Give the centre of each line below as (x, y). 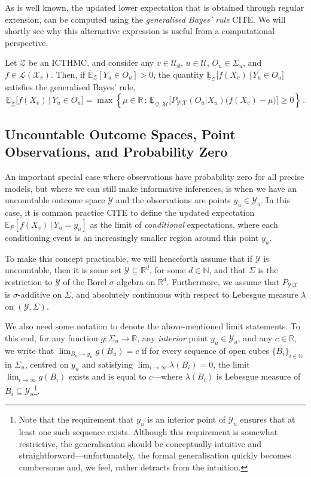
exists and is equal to (108, 376)
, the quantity (179, 74)
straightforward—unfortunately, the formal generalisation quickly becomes (155, 455)
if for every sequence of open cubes (205, 350)
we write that (30, 350)
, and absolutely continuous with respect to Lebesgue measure (185, 294)
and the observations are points (173, 200)
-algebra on (135, 281)
